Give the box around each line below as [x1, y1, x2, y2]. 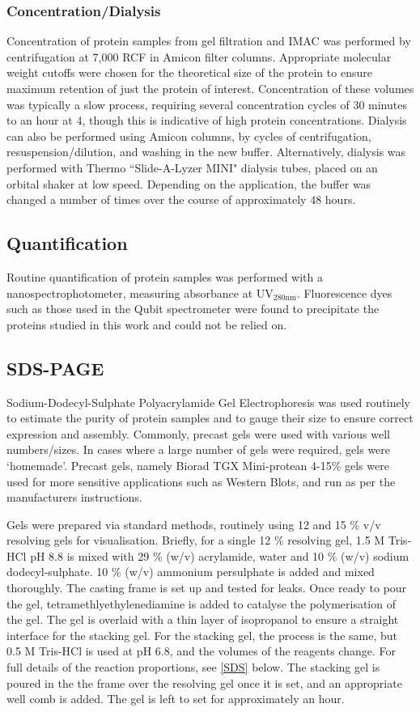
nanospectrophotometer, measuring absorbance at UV [6, 284, 274, 301]
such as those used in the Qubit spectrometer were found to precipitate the [6, 300, 380, 317]
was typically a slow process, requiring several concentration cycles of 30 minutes [6, 95, 407, 112]
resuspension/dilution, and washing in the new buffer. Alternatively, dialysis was [6, 143, 406, 160]
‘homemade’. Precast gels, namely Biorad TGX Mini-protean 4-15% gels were [6, 456, 389, 473]
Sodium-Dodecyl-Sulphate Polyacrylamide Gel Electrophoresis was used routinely [6, 393, 410, 410]
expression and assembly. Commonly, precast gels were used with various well [6, 425, 390, 442]
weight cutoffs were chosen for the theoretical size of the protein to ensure [6, 64, 372, 81]
